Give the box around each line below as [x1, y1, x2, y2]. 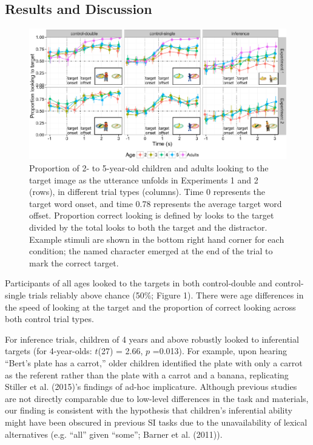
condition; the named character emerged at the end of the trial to [29, 245, 273, 257]
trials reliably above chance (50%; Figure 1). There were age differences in [28, 288, 304, 301]
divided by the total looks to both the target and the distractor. [29, 221, 268, 233]
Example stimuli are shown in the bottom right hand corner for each [29, 232, 284, 245]
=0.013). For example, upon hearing [152, 344, 287, 357]
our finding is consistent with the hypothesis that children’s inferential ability [5, 404, 292, 417]
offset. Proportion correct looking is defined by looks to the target [29, 209, 274, 222]
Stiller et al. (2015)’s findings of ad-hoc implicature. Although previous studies [5, 380, 297, 393]
